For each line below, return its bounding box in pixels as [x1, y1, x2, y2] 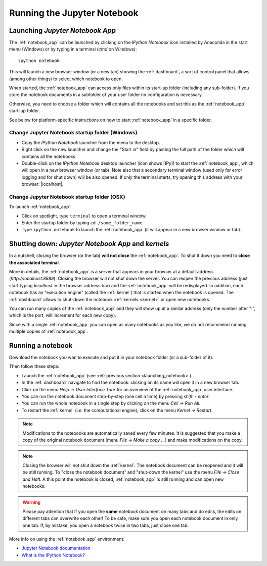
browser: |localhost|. [21, 181, 64, 187]
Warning [22, 499, 41, 505]
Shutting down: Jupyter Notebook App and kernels [9, 240, 169, 248]
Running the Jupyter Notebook [9, 7, 138, 18]
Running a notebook [9, 342, 73, 350]
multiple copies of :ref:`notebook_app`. [9, 328, 89, 334]
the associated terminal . [9, 259, 60, 265]
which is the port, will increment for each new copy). [9, 312, 116, 318]
